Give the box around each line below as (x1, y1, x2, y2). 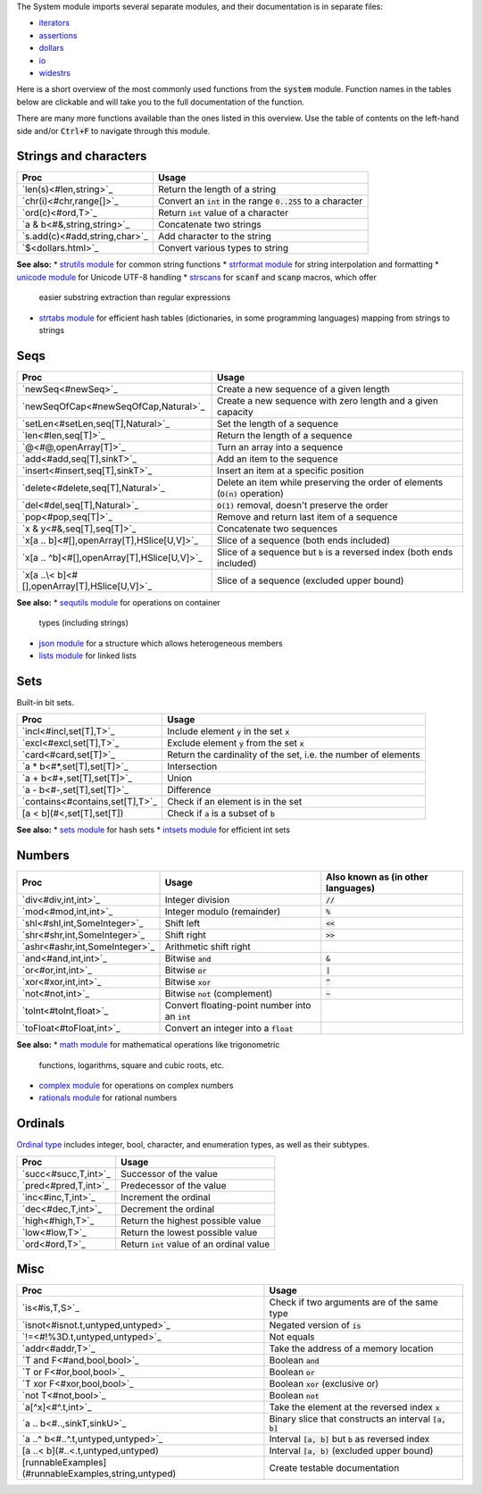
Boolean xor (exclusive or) (269, 1378, 379, 1390)
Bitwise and (164, 952, 212, 964)
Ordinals (16, 1116, 65, 1131)
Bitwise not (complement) (164, 988, 272, 1000)
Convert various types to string (157, 242, 289, 255)
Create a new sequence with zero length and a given (216, 394, 439, 406)
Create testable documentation (269, 1462, 400, 1474)
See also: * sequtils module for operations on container (16, 597, 220, 607)
